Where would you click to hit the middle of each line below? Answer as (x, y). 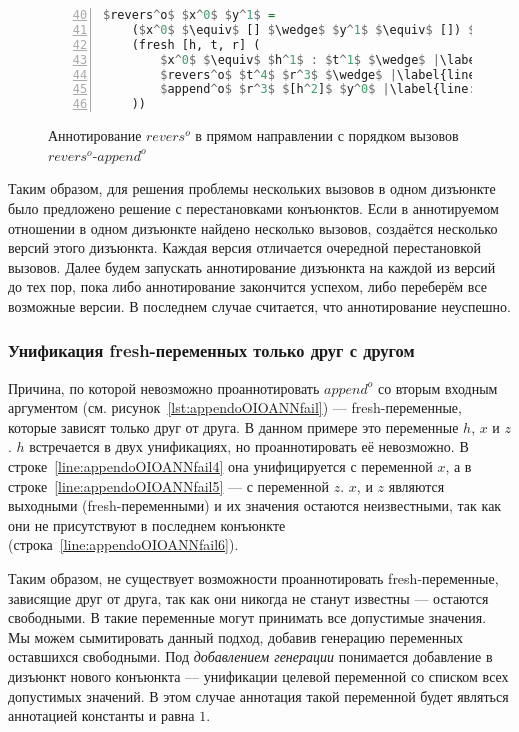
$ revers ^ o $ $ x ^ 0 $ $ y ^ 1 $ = (189, 15)
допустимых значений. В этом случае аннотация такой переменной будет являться (258, 695)
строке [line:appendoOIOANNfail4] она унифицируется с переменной (220, 466)
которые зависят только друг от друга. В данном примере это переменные (233, 426)
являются (416, 485)
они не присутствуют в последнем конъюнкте (147, 524)
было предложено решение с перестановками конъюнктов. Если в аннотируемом (253, 207)
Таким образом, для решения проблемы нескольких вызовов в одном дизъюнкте (252, 188)
